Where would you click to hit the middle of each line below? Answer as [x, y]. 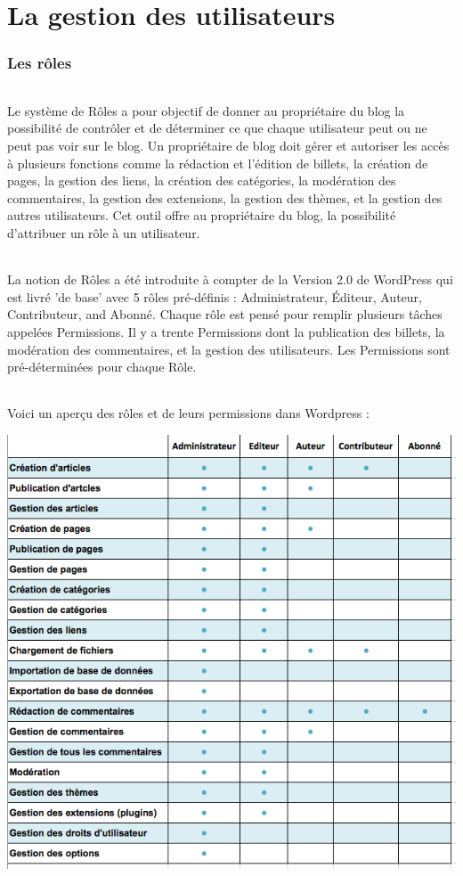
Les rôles [40, 63]
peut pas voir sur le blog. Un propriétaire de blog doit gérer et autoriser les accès [228, 146]
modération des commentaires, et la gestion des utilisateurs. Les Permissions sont [229, 349]
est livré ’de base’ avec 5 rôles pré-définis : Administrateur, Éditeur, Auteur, [215, 296]
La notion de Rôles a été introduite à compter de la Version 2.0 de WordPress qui [230, 279]
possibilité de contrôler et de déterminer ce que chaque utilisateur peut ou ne [217, 128]
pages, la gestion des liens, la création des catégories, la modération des [202, 180]
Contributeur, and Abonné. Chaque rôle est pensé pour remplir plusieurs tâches [225, 314]
